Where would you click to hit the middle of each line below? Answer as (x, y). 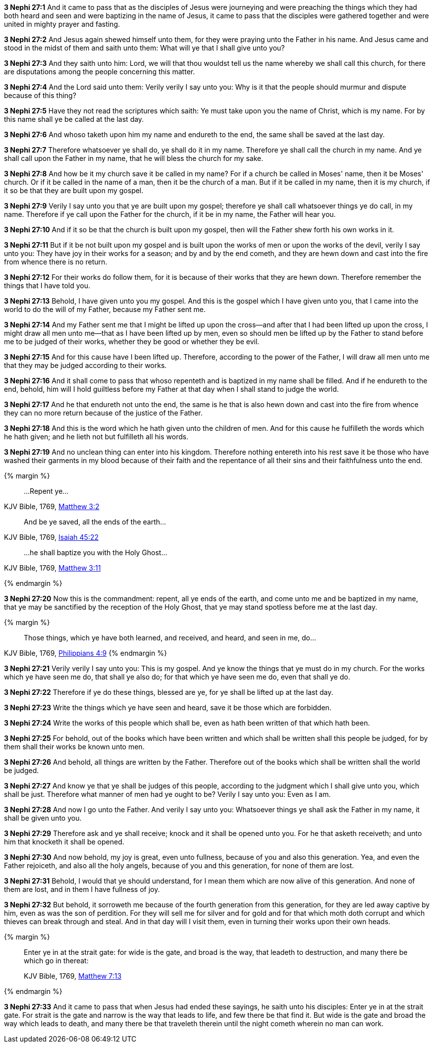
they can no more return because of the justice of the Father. (103, 413)
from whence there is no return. (56, 262)
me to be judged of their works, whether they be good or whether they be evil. (132, 341)
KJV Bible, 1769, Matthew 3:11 (53, 568)
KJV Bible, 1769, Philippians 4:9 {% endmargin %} (85, 653)
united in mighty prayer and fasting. (62, 24)
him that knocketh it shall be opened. (64, 842)
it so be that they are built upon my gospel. (74, 190)
